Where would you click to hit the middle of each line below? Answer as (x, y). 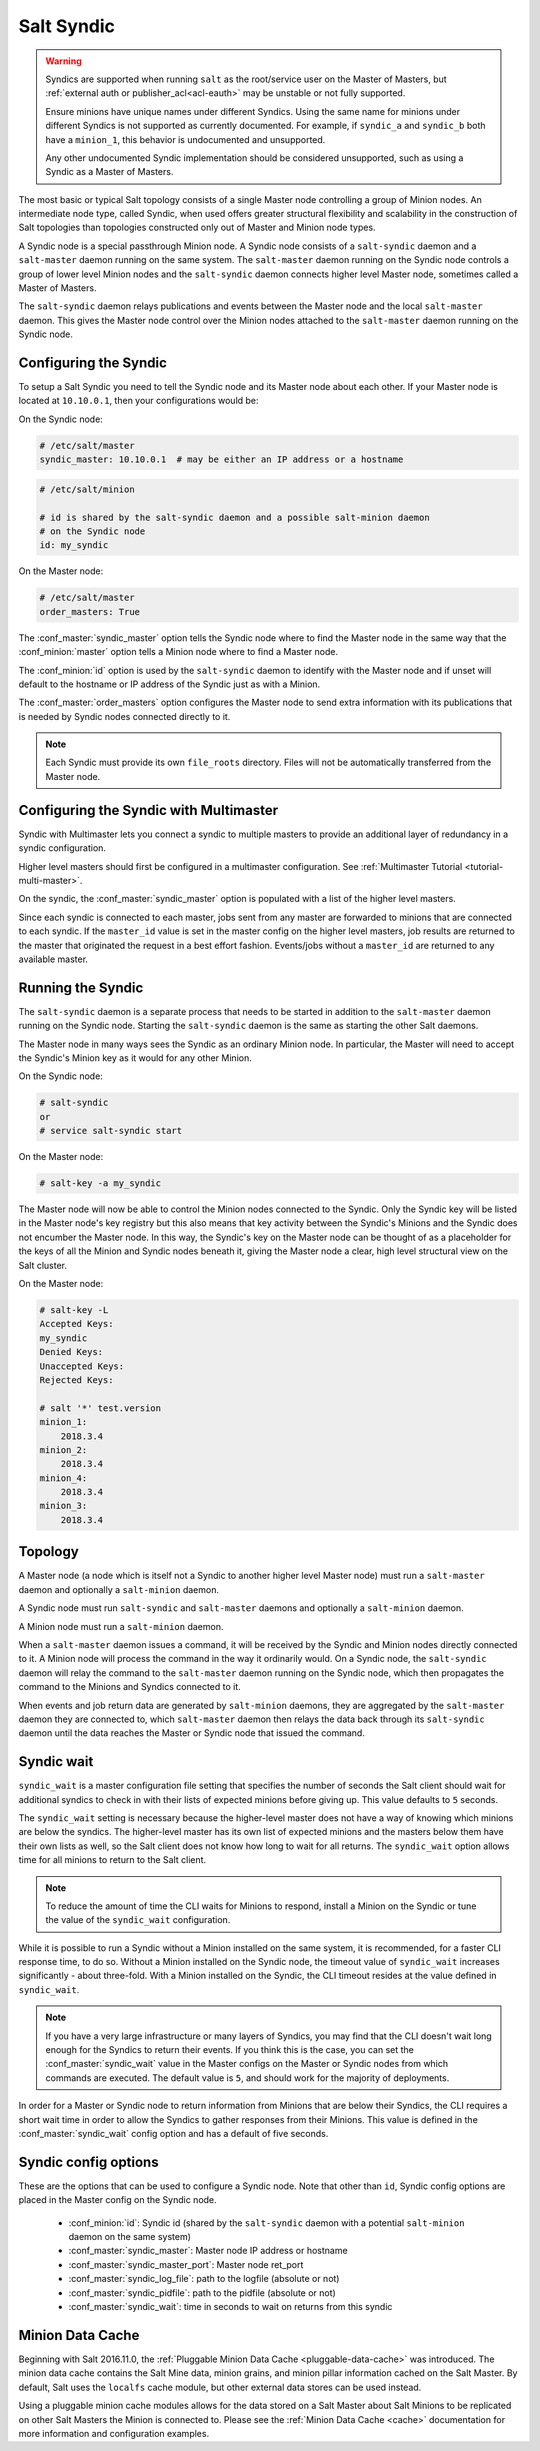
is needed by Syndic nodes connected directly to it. (124, 716)
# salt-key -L (74, 1310)
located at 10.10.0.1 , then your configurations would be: (138, 401)
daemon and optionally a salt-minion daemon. (119, 1589)
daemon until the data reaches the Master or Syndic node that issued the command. (191, 1733)
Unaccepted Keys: (82, 1366)
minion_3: (63, 1506)
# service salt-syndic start (111, 1131)
